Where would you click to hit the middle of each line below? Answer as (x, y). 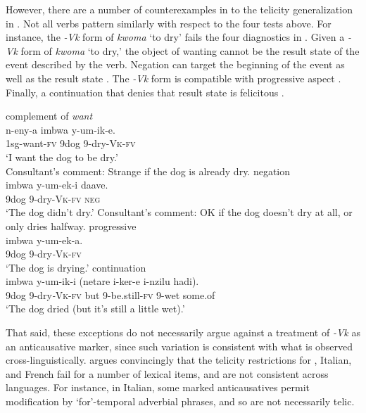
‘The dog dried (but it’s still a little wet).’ (95, 309)
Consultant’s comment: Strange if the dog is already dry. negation (148, 171)
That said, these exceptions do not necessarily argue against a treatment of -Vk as (183, 332)
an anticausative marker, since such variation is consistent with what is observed (179, 346)
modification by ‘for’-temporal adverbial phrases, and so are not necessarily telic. (180, 401)
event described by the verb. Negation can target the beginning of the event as (175, 64)
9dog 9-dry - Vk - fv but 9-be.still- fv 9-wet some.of (111, 294)
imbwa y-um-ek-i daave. (57, 185)
